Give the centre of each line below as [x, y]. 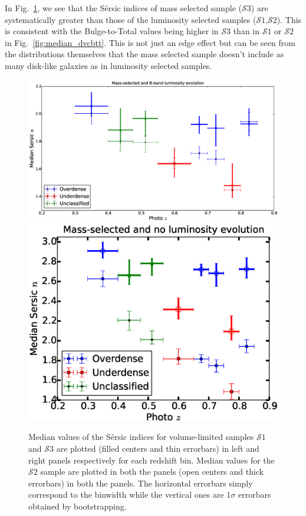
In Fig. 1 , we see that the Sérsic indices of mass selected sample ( [124, 8]
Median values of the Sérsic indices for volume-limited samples [141, 437]
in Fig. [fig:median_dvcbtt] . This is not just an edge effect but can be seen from [150, 42]
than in [246, 31]
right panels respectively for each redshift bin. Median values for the [152, 460]
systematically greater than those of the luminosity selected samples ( [131, 19]
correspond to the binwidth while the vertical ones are [126, 494]
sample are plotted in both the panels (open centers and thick [152, 471]
